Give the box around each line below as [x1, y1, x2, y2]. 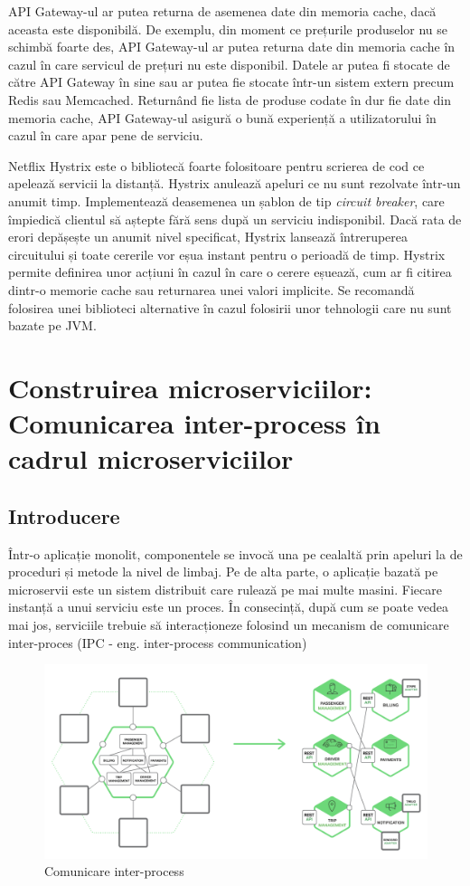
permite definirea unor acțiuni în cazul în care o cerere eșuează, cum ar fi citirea [8, 262, 452, 281]
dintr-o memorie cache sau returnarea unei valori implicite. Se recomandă [8, 280, 415, 299]
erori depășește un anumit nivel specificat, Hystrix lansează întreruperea [8, 227, 409, 246]
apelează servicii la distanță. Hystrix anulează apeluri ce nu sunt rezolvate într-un [8, 174, 461, 193]
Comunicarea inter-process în [8, 405, 381, 442]
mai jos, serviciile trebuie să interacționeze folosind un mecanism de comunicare [8, 615, 449, 634]
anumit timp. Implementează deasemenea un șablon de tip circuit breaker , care [8, 191, 445, 210]
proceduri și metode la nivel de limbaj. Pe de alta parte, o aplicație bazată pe [8, 562, 438, 581]
